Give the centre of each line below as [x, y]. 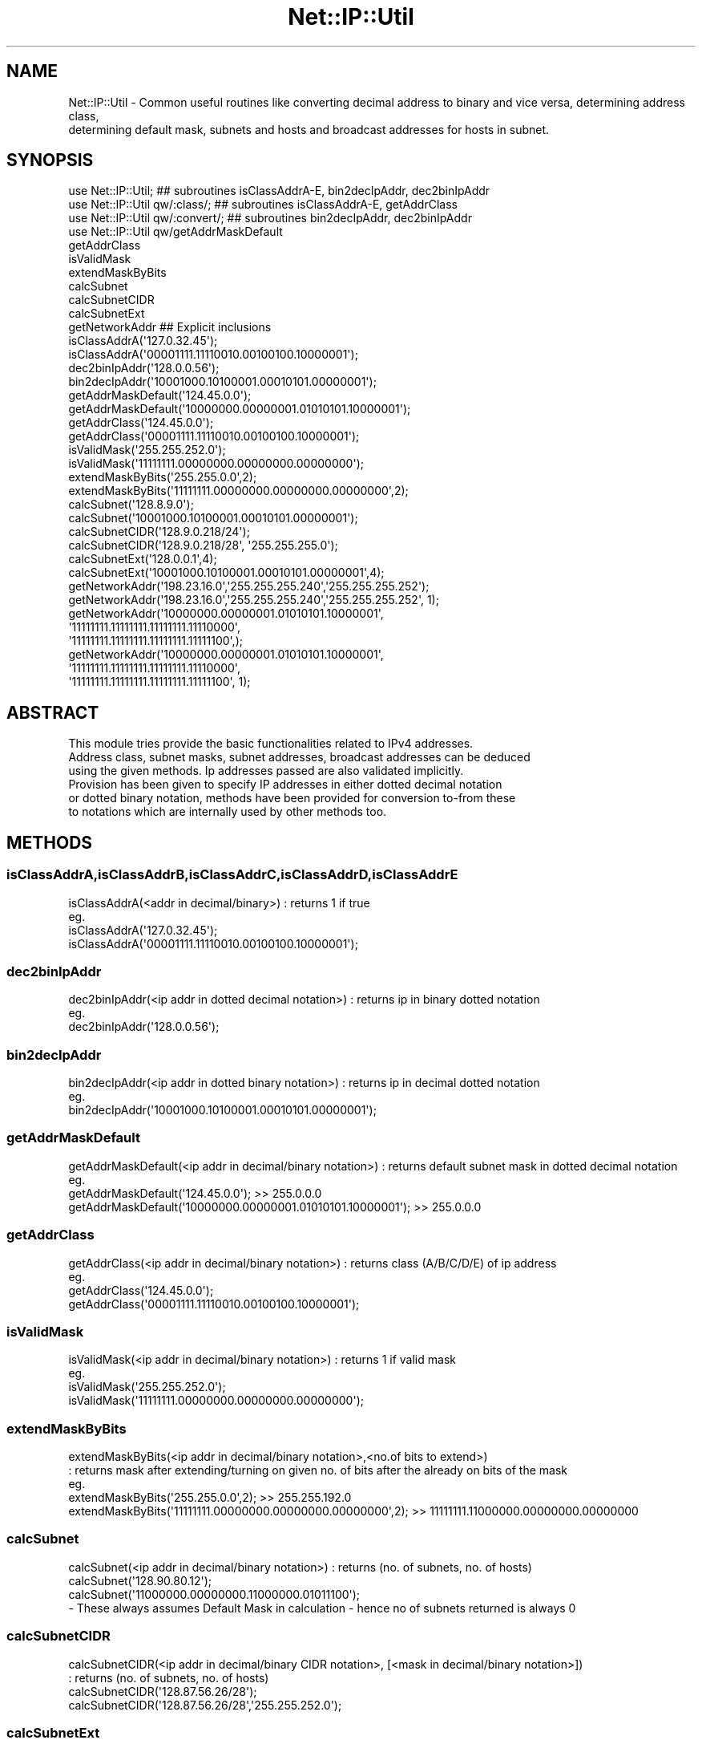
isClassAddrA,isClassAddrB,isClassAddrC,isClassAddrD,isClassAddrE [232, 875]
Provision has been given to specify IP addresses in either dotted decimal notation [285, 785]
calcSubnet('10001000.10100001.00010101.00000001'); [213, 518]
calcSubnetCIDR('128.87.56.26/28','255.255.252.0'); [205, 1705]
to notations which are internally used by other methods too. [228, 812]
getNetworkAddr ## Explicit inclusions [170, 327]
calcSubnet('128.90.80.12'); [140, 1580]
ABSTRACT [53, 712]
